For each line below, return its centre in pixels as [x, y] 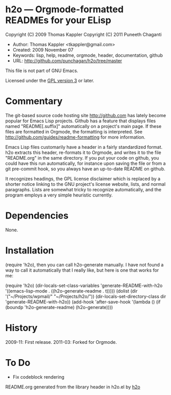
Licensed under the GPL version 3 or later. [50, 80]
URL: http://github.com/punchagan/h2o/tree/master [67, 60]
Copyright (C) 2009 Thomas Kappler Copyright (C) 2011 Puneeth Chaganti [84, 34]
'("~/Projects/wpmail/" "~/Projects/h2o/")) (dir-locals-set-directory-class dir [86, 296]
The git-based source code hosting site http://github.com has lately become [86, 115]
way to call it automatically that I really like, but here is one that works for [82, 270]
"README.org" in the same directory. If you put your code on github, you [82, 158]
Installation [30, 250]
